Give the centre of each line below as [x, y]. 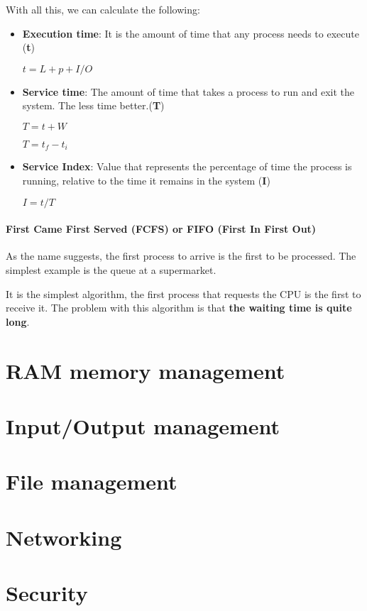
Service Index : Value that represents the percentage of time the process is [187, 166]
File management [92, 481]
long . [18, 321]
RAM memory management [146, 370]
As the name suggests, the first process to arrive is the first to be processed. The [181, 256]
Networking [64, 537]
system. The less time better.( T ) [93, 105]
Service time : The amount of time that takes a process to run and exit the [188, 91]
